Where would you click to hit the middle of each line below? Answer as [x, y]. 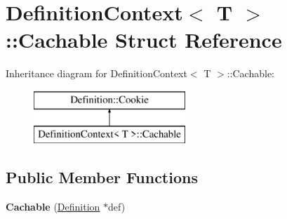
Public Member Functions [102, 177]
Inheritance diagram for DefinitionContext [96, 73]
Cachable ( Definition [53, 207]
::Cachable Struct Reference [144, 40]
